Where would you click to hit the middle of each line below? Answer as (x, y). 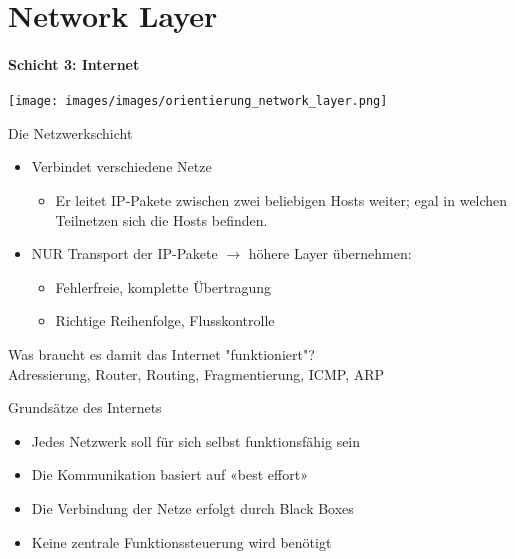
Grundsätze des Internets (85, 407)
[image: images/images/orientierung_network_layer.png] (198, 101)
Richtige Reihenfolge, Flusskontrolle (165, 320)
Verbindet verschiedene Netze (121, 166)
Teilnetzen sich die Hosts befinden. (161, 219)
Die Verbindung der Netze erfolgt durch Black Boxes (192, 507)
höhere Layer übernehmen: (330, 253)
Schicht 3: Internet (74, 63)
